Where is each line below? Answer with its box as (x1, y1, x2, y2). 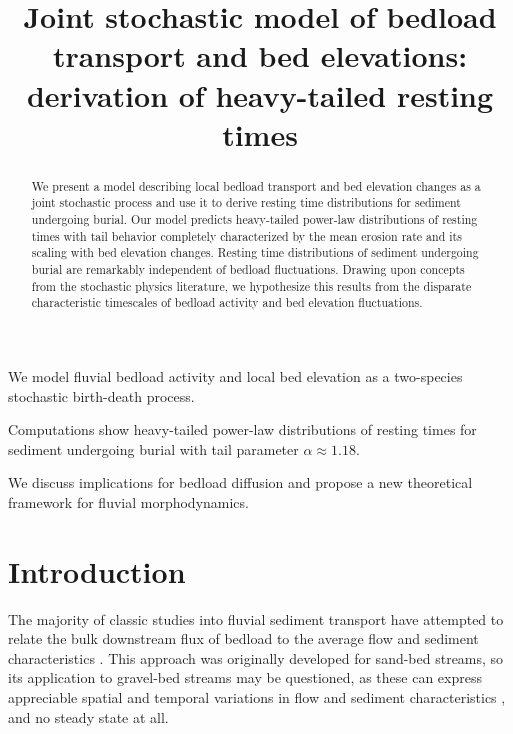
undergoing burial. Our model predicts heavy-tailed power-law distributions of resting (31, 211, 478, 228)
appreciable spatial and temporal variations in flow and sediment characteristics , (8, 687, 506, 708)
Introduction (8, 550, 186, 591)
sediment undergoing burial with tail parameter (8, 438, 299, 459)
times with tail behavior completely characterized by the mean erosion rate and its (31, 227, 462, 244)
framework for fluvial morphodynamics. (8, 491, 249, 512)
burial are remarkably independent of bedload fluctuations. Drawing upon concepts (31, 261, 465, 278)
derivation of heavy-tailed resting (26, 74, 494, 115)
